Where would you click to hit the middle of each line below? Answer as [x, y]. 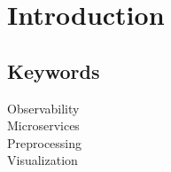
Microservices [43, 125]
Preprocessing [45, 142]
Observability [43, 108]
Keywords [54, 70]
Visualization [43, 160]
